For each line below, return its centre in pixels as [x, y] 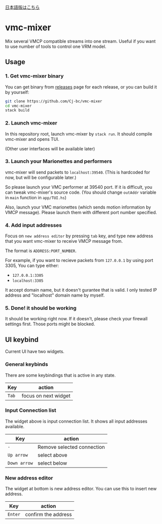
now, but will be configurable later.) [41, 177]
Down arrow [20, 463]
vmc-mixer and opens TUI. [32, 139]
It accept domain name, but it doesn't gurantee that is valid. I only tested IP [81, 290]
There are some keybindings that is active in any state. [60, 375]
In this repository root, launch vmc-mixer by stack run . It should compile [79, 134]
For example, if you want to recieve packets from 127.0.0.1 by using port [79, 261]
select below [52, 463]
